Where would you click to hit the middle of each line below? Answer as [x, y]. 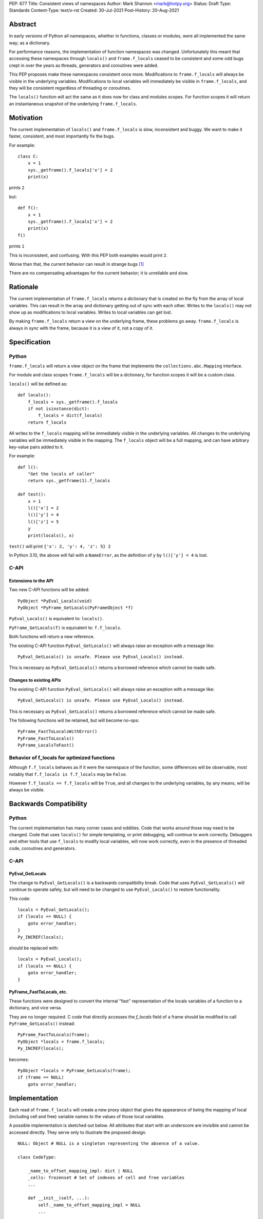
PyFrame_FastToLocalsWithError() [57, 732]
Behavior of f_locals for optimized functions [62, 757]
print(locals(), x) [51, 535]
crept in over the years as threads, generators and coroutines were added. [84, 65]
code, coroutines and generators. [43, 848]
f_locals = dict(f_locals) [70, 415]
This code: [20, 898]
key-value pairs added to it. [37, 447]
